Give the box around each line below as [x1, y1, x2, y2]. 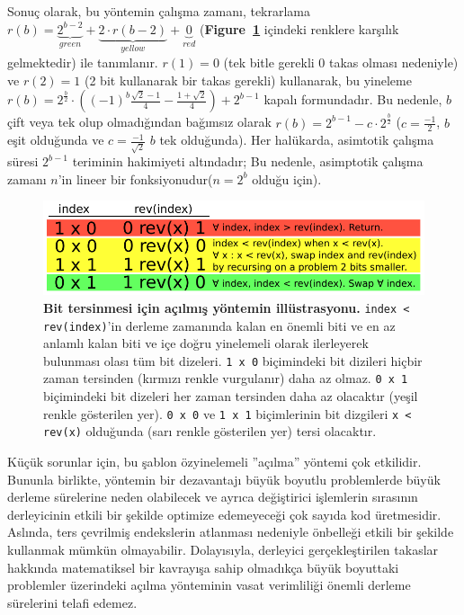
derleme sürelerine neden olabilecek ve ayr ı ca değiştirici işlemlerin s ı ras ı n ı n [7, 487, 418, 506]
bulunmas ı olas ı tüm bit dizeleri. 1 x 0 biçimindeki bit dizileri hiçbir [43, 351, 423, 370]
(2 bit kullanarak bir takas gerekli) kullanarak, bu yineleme [85, 70, 412, 89]
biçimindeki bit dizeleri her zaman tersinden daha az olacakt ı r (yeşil [43, 387, 418, 406]
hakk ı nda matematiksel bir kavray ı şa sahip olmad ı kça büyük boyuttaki [7, 557, 399, 576]
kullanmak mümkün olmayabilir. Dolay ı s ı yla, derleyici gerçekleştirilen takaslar [7, 539, 439, 558]
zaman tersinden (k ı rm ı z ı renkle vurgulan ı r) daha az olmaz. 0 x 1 [43, 369, 408, 388]
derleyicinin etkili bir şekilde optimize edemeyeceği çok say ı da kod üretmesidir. [7, 504, 442, 523]
